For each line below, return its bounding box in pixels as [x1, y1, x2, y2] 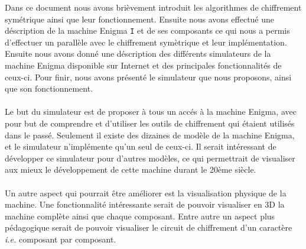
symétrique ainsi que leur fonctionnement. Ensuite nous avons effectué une [5, 12, 275, 25]
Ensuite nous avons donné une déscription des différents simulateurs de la [5, 47, 271, 60]
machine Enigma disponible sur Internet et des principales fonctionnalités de [5, 59, 282, 72]
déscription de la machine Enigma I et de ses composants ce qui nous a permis [5, 24, 290, 37]
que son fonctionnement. [5, 82, 93, 95]
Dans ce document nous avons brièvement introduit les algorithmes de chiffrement [5, 1, 302, 13]
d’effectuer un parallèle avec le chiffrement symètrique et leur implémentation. [5, 35, 287, 48]
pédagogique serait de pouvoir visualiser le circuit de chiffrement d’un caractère [5, 221, 292, 234]
